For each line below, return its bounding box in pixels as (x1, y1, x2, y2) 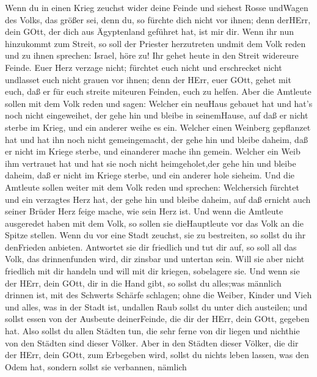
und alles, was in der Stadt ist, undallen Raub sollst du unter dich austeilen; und (5, 300, 308, 313)
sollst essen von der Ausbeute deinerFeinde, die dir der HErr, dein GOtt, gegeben (5, 312, 310, 325)
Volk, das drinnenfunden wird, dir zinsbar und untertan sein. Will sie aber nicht (5, 252, 305, 265)
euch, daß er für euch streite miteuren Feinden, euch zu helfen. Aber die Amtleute (5, 85, 312, 98)
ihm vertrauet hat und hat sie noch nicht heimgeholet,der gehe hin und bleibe (5, 156, 296, 169)
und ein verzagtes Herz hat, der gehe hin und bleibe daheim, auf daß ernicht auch (5, 192, 311, 205)
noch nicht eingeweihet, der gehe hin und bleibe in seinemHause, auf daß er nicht (5, 109, 308, 122)
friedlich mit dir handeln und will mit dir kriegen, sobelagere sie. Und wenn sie (5, 265, 300, 277)
